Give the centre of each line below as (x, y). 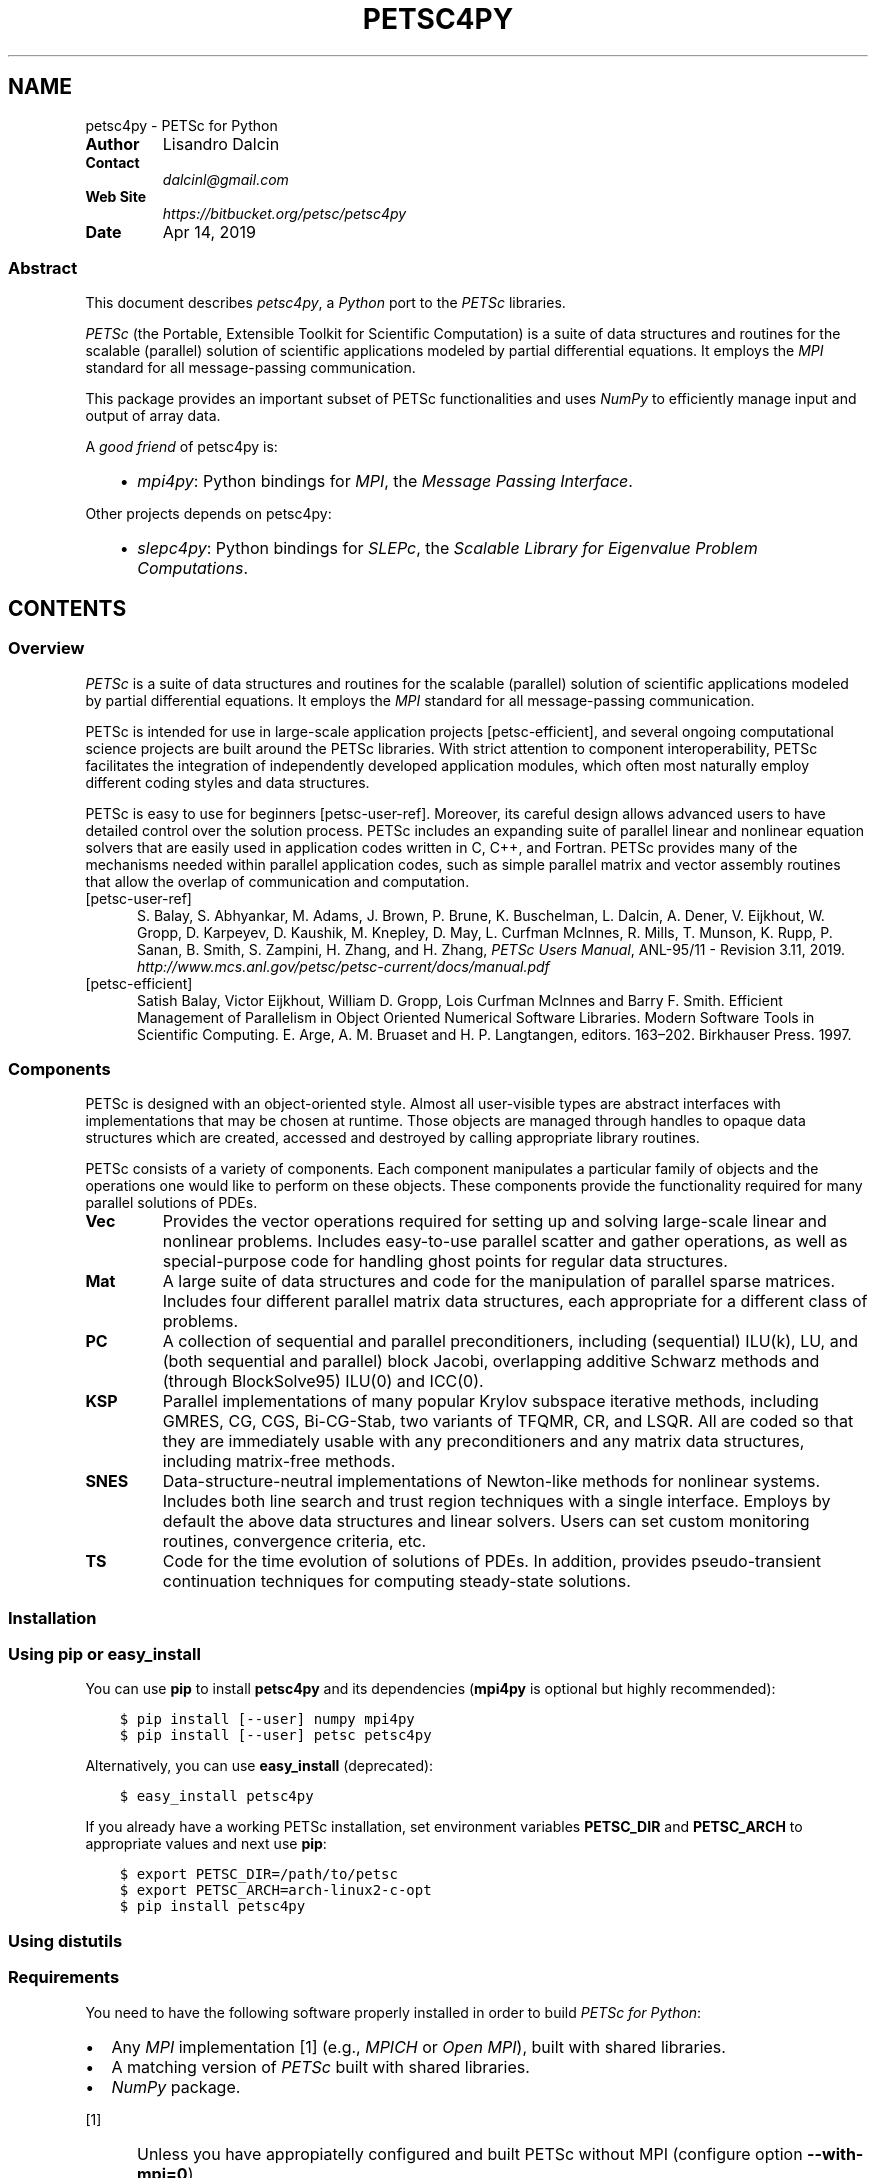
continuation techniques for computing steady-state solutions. (396, 1581)
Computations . (193, 568)
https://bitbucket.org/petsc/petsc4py (284, 213)
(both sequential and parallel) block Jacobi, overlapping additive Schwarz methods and (491, 1361)
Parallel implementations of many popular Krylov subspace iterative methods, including (490, 1401)
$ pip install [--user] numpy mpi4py (267, 1719)
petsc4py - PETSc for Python (181, 125)
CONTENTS (67, 608)
